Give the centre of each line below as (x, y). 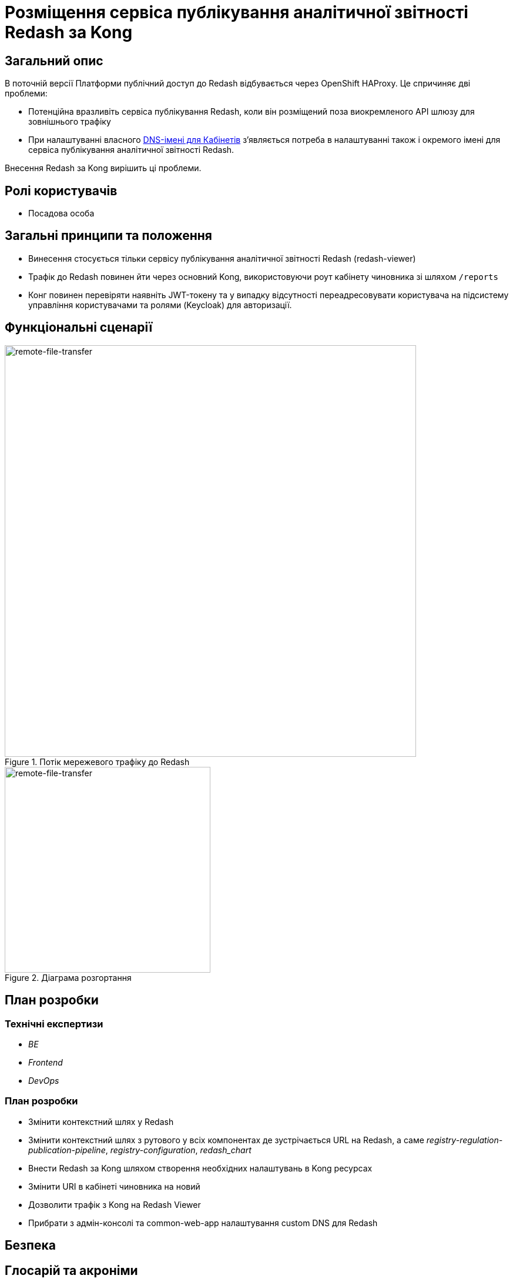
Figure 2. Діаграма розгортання (68, 977)
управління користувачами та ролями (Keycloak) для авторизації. (160, 305)
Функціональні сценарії (79, 328)
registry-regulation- (465, 1140)
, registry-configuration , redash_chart (178, 1150)
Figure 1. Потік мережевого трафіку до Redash (97, 762)
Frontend (46, 1062)
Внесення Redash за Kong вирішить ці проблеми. (103, 168)
